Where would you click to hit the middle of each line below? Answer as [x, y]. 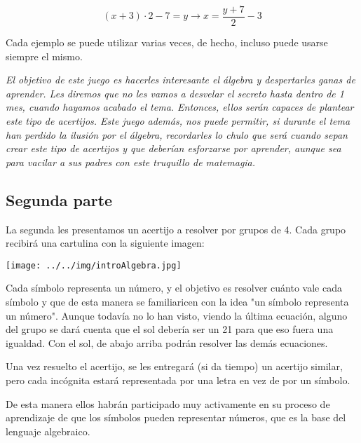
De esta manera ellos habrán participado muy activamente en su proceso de [168, 403]
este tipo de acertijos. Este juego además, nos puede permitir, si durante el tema [178, 121]
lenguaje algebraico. [48, 431]
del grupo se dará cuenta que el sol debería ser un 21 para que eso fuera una [170, 329]
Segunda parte [59, 199]
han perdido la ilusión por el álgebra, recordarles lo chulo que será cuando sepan [177, 134]
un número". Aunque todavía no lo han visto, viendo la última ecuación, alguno [177, 315]
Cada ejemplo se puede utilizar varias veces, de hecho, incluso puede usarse [167, 42]
